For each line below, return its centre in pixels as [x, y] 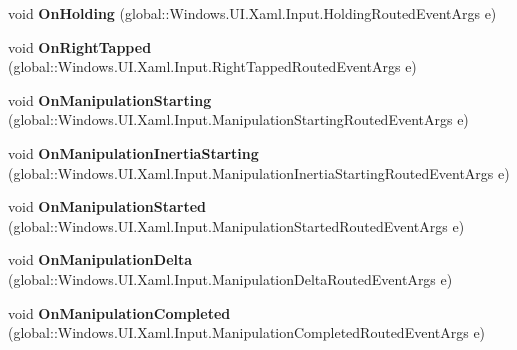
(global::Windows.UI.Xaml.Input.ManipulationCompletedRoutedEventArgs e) [247, 332]
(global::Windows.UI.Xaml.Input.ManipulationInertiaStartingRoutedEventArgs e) [259, 172]
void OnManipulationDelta [100, 259]
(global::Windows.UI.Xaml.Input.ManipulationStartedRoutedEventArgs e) [236, 225]
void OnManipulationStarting [110, 99]
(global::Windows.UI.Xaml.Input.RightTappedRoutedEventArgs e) [212, 66]
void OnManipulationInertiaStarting [133, 152]
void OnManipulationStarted [107, 206]
